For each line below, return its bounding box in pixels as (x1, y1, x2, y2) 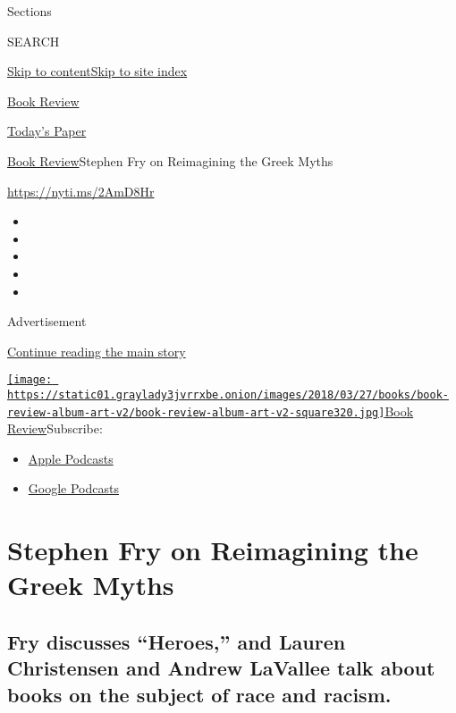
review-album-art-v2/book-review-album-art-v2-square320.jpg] (7, 406, 385, 419)
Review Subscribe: (7, 419, 103, 438)
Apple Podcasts (28, 449, 114, 467)
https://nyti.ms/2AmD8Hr (7, 181, 155, 200)
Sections (7, 2, 52, 20)
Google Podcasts (28, 479, 119, 498)
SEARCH (7, 31, 60, 50)
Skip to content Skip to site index (7, 62, 188, 80)
